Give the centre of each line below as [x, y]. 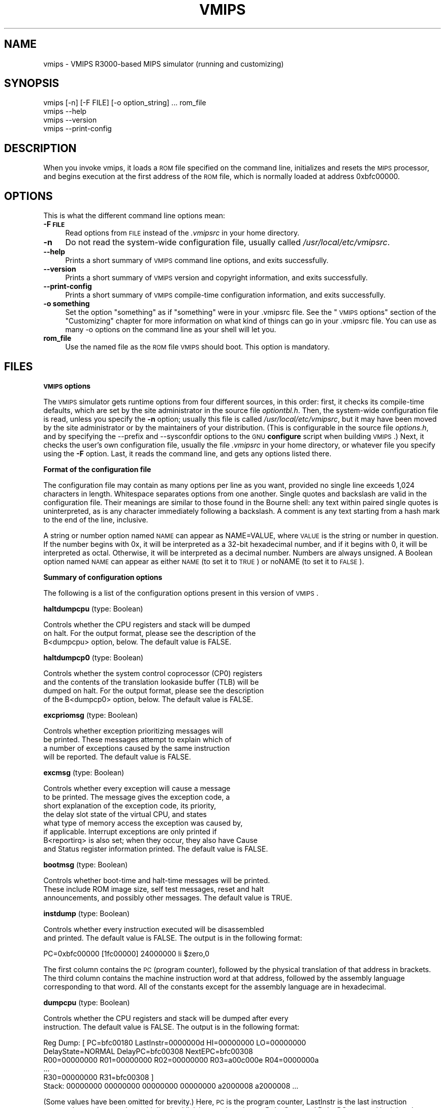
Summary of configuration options [103, 577]
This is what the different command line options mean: [134, 216]
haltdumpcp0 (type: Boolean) [93, 657]
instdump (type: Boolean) [87, 913]
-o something [67, 304]
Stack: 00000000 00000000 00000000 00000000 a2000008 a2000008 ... [171, 1086]
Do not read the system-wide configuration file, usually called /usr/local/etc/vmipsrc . [228, 242]
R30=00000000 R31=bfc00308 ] [99, 1077]
